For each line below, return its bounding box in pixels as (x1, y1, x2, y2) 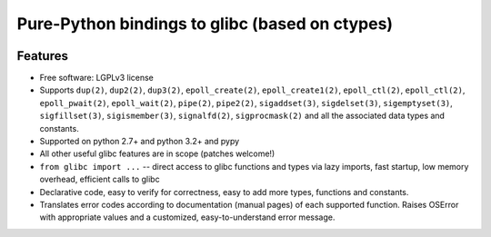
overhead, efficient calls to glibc (39, 173, 160, 185)
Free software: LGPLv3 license (39, 73, 155, 84)
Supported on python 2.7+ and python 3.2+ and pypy (39, 136, 240, 147)
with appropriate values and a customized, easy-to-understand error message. (39, 212, 336, 222)
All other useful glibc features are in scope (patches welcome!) (39, 148, 276, 159)
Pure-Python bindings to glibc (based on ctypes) (16, 14, 394, 34)
